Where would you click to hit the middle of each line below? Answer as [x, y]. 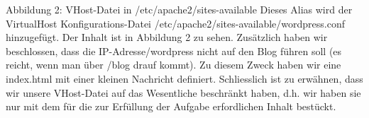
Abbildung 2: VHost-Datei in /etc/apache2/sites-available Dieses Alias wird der [179, 9]
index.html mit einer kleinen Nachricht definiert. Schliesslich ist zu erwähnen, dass [184, 78]
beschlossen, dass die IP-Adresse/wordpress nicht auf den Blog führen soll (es [174, 51]
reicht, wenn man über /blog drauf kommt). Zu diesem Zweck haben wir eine [174, 65]
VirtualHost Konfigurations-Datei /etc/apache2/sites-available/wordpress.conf [175, 23]
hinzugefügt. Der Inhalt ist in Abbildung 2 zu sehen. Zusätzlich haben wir [167, 37]
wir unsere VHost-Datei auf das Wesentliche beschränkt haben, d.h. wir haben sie [183, 92]
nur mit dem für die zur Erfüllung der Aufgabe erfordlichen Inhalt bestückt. [171, 106]
